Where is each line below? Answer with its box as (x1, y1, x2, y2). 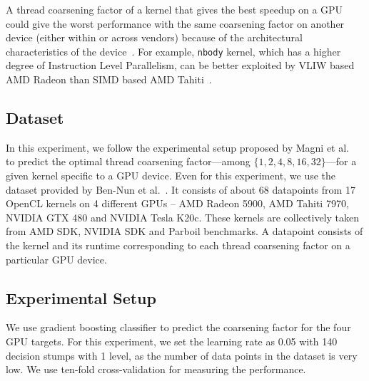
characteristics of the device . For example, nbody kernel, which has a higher (6, 43, 341, 58)
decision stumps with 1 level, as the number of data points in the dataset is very (6, 348, 358, 362)
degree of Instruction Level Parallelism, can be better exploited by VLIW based (6, 58, 355, 73)
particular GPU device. (6, 251, 107, 266)
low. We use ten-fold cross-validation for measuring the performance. (6, 362, 306, 377)
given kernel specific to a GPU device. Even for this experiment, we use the (6, 168, 336, 183)
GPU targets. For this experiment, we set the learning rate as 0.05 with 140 (6, 333, 338, 348)
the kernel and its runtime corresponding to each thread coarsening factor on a (6, 237, 350, 252)
